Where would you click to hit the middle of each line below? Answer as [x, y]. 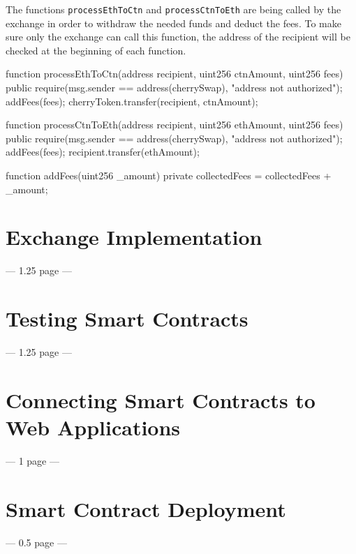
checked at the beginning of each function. [96, 50]
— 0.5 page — [36, 542]
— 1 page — [32, 460]
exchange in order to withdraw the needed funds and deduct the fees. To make [173, 23]
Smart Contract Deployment [146, 508]
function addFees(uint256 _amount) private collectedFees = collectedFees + [169, 175]
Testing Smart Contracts [127, 319]
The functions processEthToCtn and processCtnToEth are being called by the [173, 9]
